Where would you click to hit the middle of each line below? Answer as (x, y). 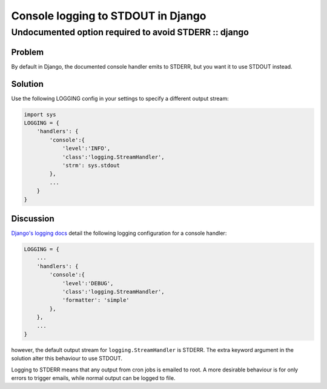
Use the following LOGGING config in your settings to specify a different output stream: (120, 98)
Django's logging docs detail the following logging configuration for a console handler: (119, 233)
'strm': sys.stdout (91, 165)
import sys (40, 114)
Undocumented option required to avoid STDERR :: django (130, 32)
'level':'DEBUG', (88, 283)
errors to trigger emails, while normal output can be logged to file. (93, 378)
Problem (28, 52)
